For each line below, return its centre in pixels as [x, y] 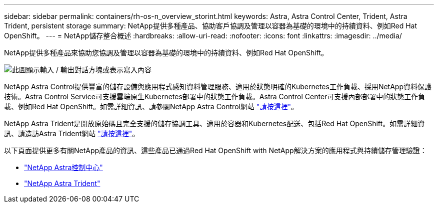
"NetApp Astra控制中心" [63, 167]
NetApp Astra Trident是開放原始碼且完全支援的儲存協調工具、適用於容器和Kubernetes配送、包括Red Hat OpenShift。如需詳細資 [214, 123]
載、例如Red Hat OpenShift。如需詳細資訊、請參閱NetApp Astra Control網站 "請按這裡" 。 [151, 106]
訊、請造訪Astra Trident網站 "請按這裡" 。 [72, 133]
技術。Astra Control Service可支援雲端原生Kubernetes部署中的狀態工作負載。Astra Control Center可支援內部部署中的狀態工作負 [215, 97]
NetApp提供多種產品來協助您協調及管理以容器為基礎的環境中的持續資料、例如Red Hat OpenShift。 [166, 53]
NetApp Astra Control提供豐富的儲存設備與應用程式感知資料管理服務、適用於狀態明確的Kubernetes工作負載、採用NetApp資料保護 [218, 87]
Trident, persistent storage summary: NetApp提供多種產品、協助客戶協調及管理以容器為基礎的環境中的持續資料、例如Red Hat [211, 26]
